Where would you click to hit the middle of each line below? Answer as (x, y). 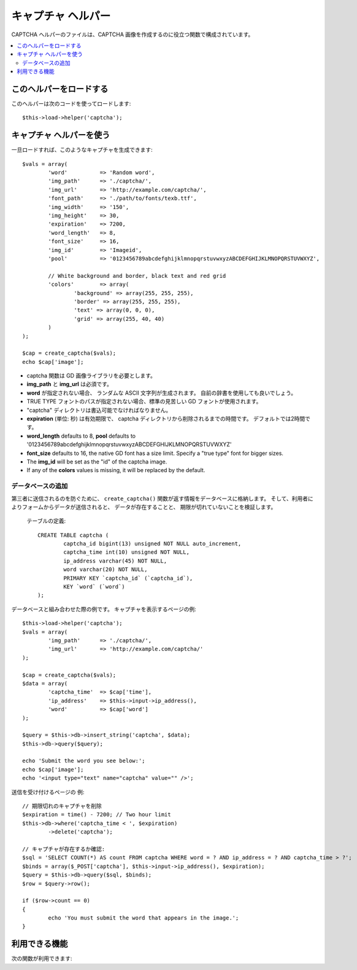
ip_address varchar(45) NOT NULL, (115, 561)
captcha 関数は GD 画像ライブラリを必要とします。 (91, 376)
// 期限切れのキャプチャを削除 (62, 806)
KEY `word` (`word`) (94, 587)
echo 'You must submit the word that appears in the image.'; (144, 918)
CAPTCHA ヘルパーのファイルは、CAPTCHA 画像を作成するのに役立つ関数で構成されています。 (132, 34)
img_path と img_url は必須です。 (70, 384)
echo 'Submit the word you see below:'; (84, 761)
